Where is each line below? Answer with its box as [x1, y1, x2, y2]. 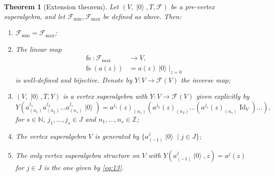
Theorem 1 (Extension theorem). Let [4, 1, 119, 11]
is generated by [94, 131, 139, 141]
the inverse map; [181, 74, 231, 85]
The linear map [15, 44, 62, 54]
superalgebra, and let [4, 11, 65, 21]
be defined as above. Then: [103, 11, 182, 21]
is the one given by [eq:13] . [44, 162, 124, 173]
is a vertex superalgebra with [63, 91, 148, 101]
